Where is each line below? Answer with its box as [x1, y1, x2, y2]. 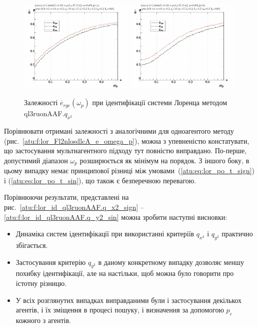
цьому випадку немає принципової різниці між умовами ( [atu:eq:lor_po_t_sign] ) [4, 165, 254, 176]
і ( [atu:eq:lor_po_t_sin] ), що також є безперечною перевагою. [4, 175, 196, 185]
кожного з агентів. [15, 314, 71, 325]
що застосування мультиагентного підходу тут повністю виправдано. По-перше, [4, 145, 247, 156]
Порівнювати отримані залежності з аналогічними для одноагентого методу [4, 125, 234, 136]
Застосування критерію [15, 256, 86, 267]
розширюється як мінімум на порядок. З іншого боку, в [79, 155, 249, 165]
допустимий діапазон [4, 155, 68, 165]
